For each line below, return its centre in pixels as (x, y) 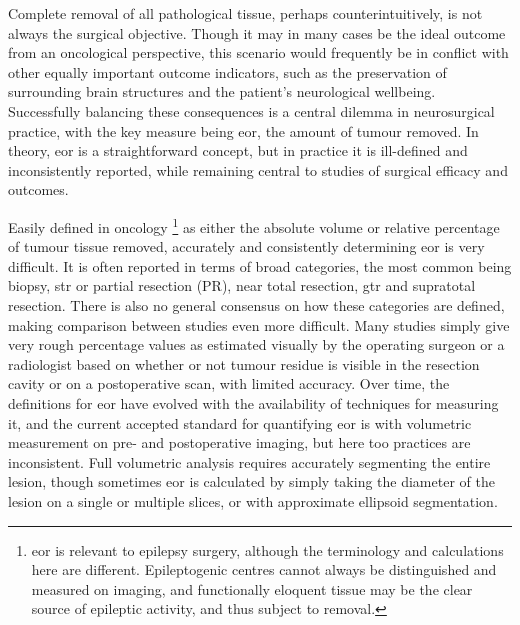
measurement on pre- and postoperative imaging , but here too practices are (239, 442)
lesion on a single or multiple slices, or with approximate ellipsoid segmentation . (253, 500)
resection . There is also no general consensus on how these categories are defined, (256, 304)
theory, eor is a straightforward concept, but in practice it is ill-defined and (238, 150)
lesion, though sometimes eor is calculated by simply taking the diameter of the (251, 481)
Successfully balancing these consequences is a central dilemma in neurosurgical (251, 110)
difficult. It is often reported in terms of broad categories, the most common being (260, 265)
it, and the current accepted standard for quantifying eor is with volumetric (240, 422)
